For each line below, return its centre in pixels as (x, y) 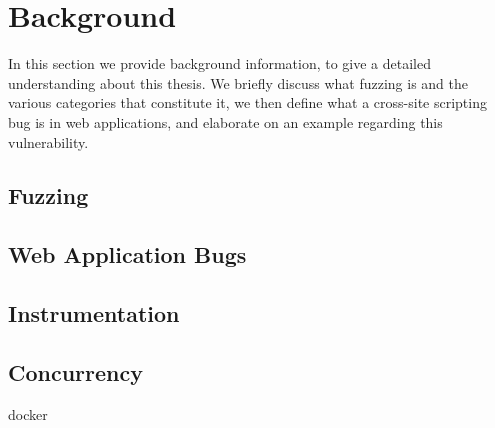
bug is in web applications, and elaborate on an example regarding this (225, 121)
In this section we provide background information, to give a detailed (220, 63)
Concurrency (75, 371)
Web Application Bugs (127, 254)
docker (28, 413)
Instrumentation (94, 313)
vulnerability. (48, 141)
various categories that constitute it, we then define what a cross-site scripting (247, 102)
